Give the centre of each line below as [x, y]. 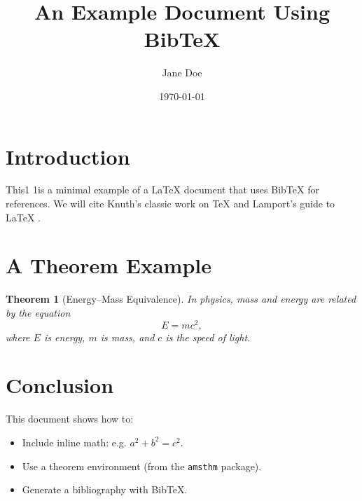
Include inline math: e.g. [74, 442]
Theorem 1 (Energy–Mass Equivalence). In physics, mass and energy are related [181, 299]
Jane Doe [182, 73]
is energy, [64, 337]
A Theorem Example [109, 265]
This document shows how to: [70, 419]
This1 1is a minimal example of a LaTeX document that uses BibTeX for [162, 190]
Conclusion [60, 385]
